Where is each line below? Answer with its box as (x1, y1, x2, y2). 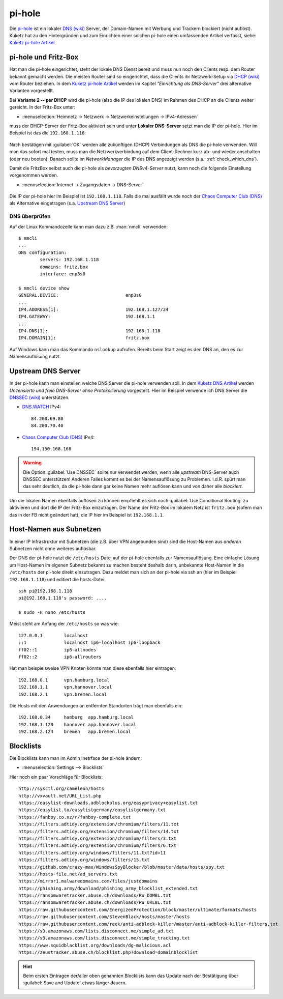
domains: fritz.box (40, 264, 88, 270)
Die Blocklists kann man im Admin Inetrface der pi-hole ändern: (9, 755, 142, 761)
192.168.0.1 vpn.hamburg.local (18, 677, 110, 683)
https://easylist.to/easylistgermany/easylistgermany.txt (18, 807, 166, 813)
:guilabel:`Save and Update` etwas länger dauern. (23, 980, 127, 986)
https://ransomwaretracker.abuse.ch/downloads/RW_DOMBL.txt (18, 893, 171, 898)
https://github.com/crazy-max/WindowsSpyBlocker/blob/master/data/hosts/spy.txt (18, 864, 225, 870)
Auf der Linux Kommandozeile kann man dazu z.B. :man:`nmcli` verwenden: (9, 223, 168, 230)
